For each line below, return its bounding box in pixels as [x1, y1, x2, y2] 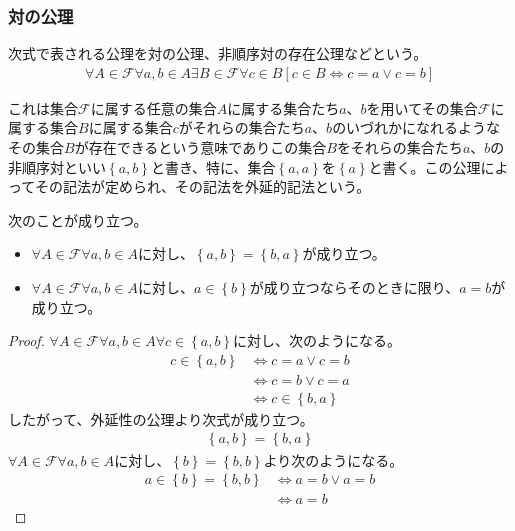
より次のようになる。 [263, 449, 404, 470]
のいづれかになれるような [332, 117, 501, 138]
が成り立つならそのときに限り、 [249, 277, 460, 297]
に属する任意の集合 [90, 97, 217, 118]
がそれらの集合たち [178, 117, 305, 138]
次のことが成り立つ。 [8, 209, 148, 230]
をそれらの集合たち [336, 137, 463, 158]
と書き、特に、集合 [150, 156, 276, 177]
